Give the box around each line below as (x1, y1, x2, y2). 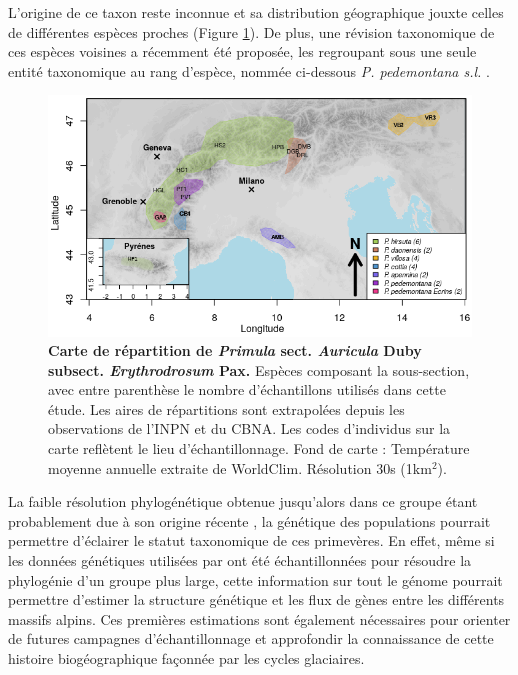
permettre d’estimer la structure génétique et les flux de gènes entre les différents (8, 589, 505, 610)
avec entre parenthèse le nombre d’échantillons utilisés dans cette (48, 379, 446, 400)
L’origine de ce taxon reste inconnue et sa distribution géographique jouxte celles (8, 2, 504, 22)
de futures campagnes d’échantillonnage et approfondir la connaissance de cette (8, 628, 494, 649)
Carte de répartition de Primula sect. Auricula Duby (48, 340, 422, 361)
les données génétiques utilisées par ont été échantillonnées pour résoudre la (8, 550, 472, 571)
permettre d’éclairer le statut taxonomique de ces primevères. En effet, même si (8, 530, 495, 551)
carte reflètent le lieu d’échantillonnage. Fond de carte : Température (48, 438, 470, 459)
